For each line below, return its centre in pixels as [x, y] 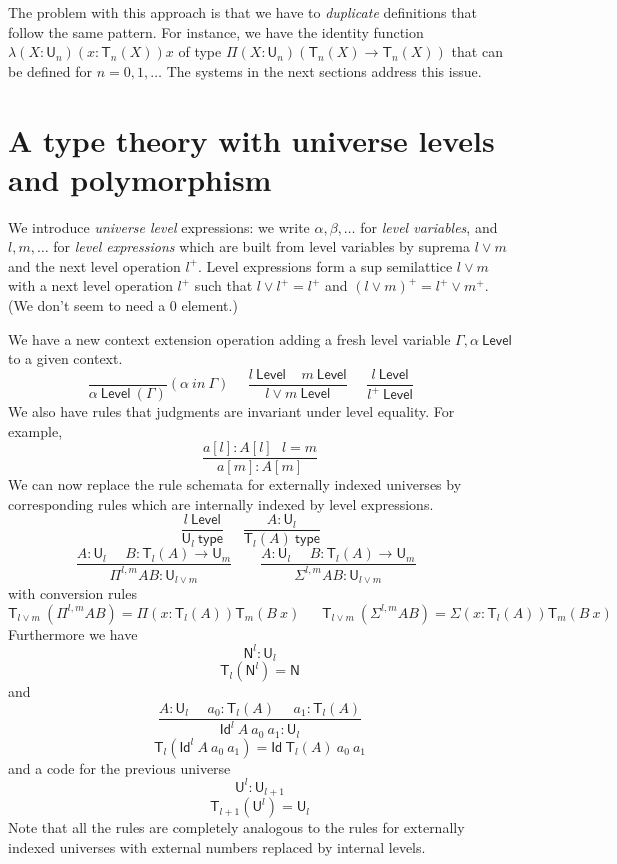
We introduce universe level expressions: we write [159, 226]
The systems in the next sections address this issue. [324, 70]
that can [477, 51]
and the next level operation [94, 265]
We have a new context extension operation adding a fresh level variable [229, 338]
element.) [209, 305]
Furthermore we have [73, 633]
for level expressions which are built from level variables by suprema [261, 246]
